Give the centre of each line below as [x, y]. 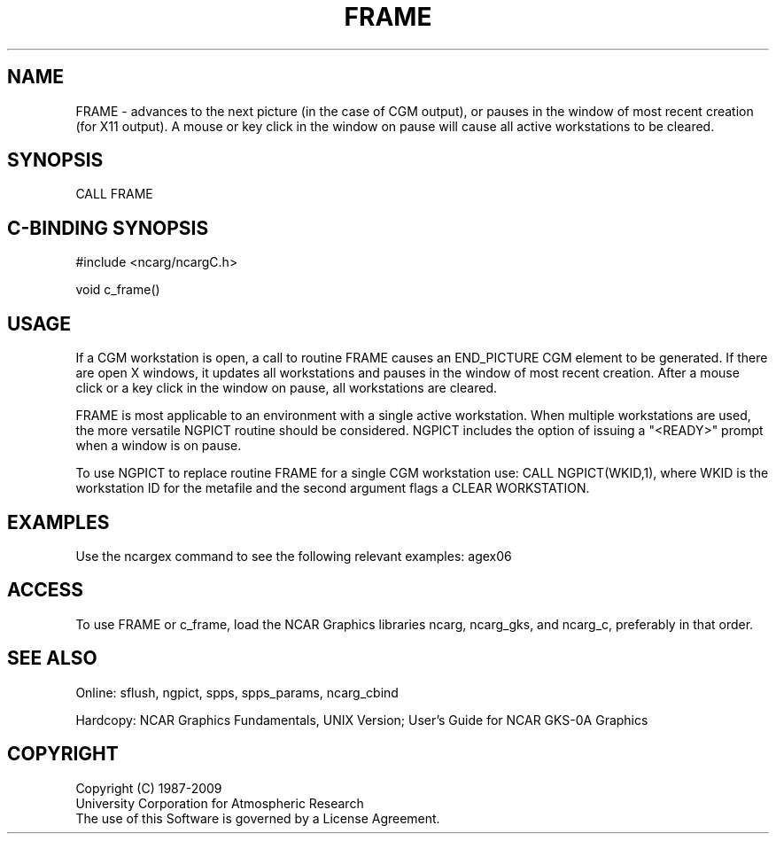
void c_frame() [118, 290]
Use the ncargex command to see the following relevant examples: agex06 [294, 556]
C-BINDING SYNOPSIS [108, 228]
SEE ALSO [52, 658]
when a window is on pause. [159, 446]
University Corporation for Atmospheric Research [220, 803]
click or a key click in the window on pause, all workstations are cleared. [286, 388]
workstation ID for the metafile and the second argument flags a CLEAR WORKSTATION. [333, 488]
